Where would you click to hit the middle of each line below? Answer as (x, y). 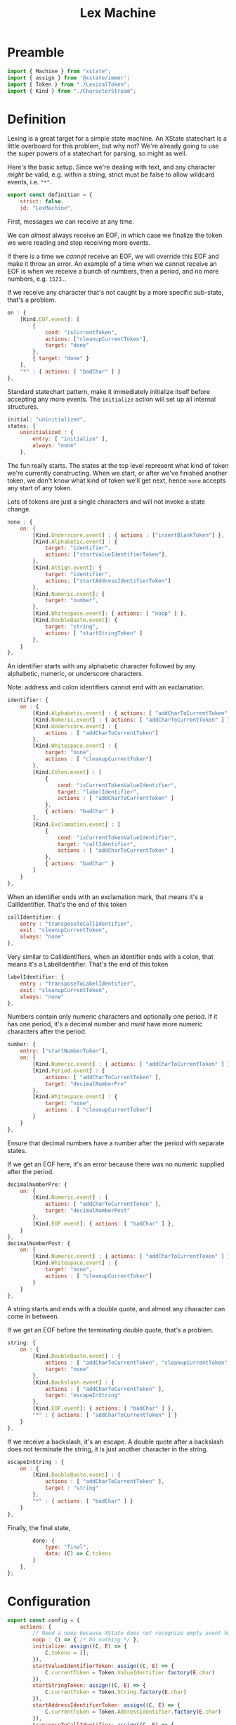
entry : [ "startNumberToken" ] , (64, 1051)
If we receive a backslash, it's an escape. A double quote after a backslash (116, 1441)
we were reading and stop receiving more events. (79, 243)
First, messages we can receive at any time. (71, 222)
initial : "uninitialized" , (47, 419)
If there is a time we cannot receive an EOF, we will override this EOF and (113, 256)
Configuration (49, 1601)
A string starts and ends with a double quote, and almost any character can (116, 1309)
